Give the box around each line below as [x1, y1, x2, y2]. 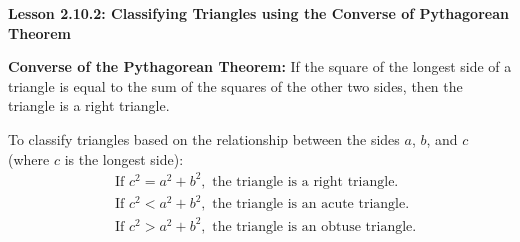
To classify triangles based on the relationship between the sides [8, 128, 400, 149]
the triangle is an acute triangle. [212, 197, 410, 212]
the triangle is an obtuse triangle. [212, 219, 417, 234]
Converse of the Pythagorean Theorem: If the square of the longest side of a [8, 56, 512, 77]
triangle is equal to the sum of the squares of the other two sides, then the [8, 75, 463, 96]
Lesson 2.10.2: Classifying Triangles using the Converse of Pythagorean [8, 3, 509, 23]
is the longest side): [64, 148, 184, 169]
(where [8, 148, 50, 169]
